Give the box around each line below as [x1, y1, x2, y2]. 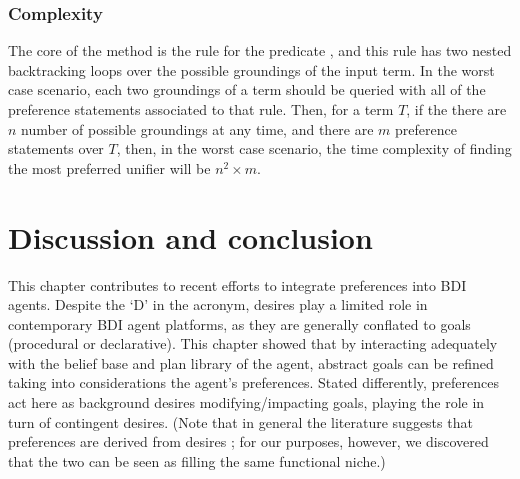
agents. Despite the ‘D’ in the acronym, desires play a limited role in [8, 294, 428, 315]
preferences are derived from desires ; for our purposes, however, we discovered [8, 431, 489, 452]
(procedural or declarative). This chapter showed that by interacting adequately [8, 333, 498, 354]
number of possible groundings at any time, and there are [21, 118, 374, 139]
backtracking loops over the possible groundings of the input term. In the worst [8, 59, 495, 80]
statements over [8, 138, 104, 159]
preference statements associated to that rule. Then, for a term [8, 99, 394, 119]
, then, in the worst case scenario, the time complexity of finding [116, 138, 512, 159]
